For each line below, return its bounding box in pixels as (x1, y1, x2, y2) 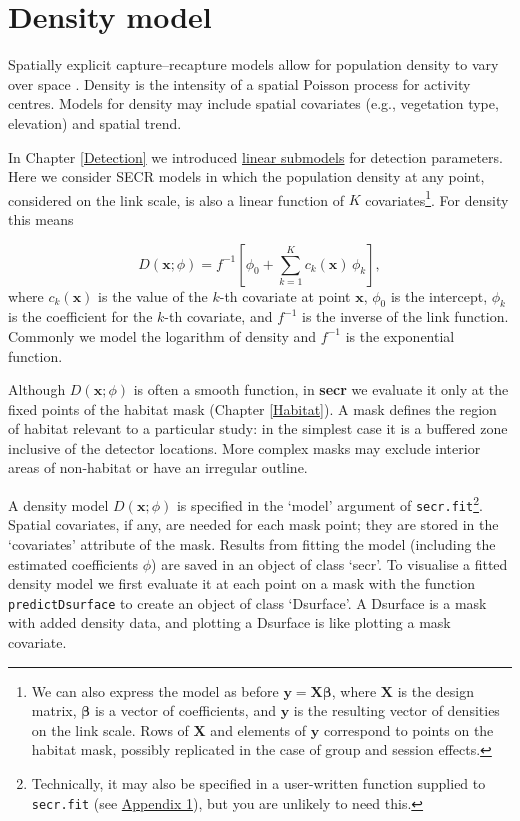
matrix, (31, 700, 77, 721)
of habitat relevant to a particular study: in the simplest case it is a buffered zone (8, 418, 508, 439)
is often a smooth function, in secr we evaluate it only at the (133, 379, 509, 400)
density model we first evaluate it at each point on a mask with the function (8, 573, 475, 594)
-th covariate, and (164, 306, 273, 327)
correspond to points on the (323, 719, 494, 740)
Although (8, 379, 66, 400)
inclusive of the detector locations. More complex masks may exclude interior (8, 437, 481, 458)
